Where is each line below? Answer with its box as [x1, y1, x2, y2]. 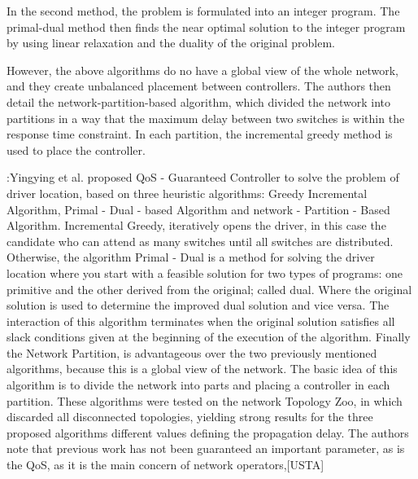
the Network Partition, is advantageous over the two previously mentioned [7, 344, 377, 361]
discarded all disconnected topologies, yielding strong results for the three [7, 408, 373, 425]
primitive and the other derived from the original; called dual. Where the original [7, 280, 412, 297]
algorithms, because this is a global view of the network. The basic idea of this [7, 360, 398, 377]
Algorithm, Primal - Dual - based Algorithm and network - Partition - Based [7, 200, 390, 218]
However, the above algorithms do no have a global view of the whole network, [7, 61, 398, 78]
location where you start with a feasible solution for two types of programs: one [7, 264, 403, 281]
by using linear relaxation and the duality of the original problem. [7, 34, 335, 51]
